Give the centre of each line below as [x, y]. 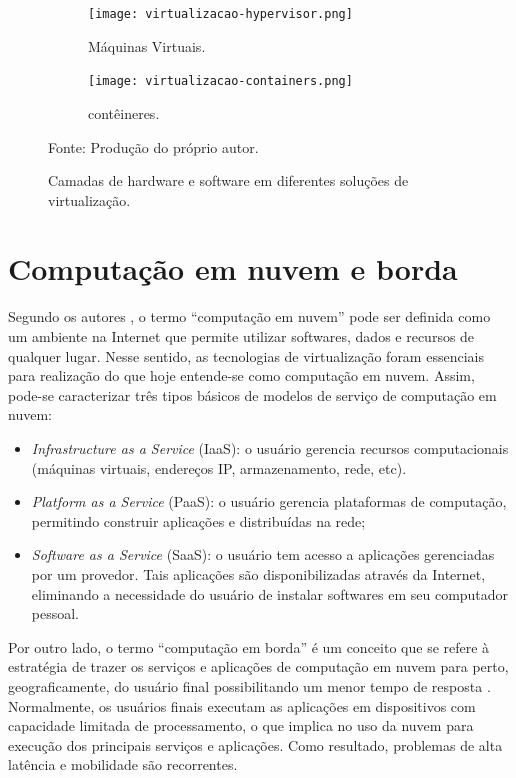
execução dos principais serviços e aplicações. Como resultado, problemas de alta [255, 744]
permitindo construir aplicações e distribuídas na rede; [198, 520]
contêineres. [124, 112]
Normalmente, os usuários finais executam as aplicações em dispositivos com [242, 705]
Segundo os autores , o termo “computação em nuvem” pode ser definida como [249, 316]
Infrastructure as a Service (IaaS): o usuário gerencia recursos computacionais [270, 447]
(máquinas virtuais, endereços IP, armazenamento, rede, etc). [219, 467]
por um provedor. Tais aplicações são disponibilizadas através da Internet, [258, 573]
